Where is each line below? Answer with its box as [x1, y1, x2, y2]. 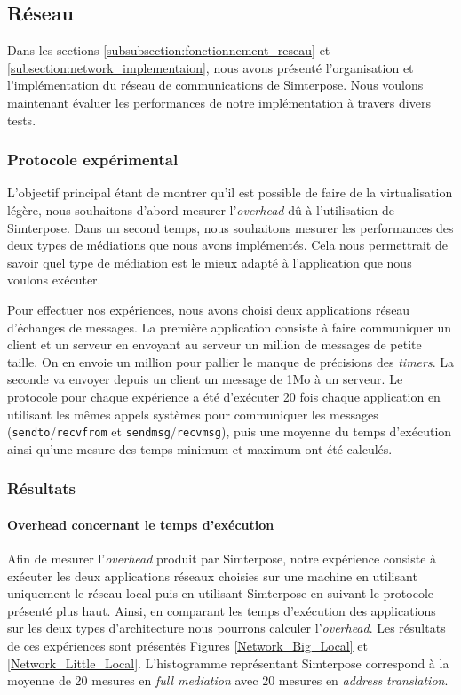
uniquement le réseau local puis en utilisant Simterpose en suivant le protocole [7, 584, 433, 603]
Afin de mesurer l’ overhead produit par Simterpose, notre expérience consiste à [7, 549, 437, 567]
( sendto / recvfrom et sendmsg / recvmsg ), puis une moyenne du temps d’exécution [7, 422, 452, 441]
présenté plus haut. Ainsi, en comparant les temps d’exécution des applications [7, 601, 436, 619]
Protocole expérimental [7, 148, 179, 171]
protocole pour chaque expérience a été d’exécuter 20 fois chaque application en [7, 387, 441, 405]
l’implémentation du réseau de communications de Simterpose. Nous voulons [7, 76, 424, 94]
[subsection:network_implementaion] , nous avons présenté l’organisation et [7, 58, 414, 76]
